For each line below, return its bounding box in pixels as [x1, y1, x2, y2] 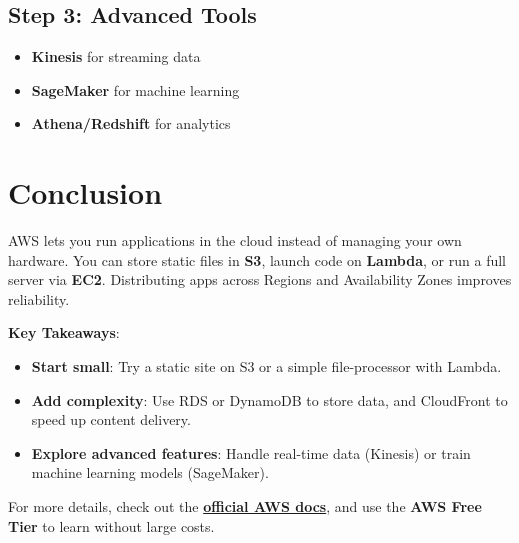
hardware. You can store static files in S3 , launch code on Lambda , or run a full [8, 249, 506, 270]
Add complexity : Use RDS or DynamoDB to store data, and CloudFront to [31, 389, 508, 410]
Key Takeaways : [8, 322, 120, 343]
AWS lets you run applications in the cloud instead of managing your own [8, 230, 462, 251]
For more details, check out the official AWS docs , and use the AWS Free [8, 496, 482, 517]
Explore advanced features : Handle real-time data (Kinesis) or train [31, 442, 471, 463]
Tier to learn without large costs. [8, 515, 215, 536]
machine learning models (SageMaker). [31, 462, 269, 483]
